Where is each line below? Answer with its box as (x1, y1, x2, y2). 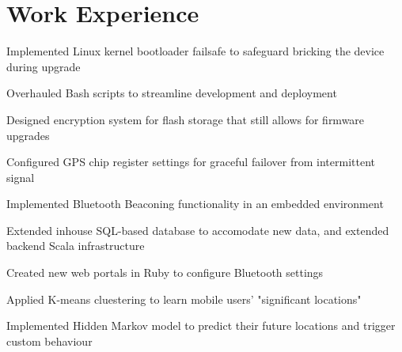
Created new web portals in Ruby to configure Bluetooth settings (6, 264, 324, 281)
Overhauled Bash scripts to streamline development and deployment (6, 85, 337, 101)
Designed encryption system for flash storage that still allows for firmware (6, 111, 365, 127)
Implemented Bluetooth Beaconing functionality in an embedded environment (6, 195, 384, 212)
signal (6, 168, 35, 185)
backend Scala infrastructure (6, 237, 145, 254)
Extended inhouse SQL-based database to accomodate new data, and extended (6, 221, 389, 238)
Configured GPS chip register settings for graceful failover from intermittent (6, 153, 375, 170)
